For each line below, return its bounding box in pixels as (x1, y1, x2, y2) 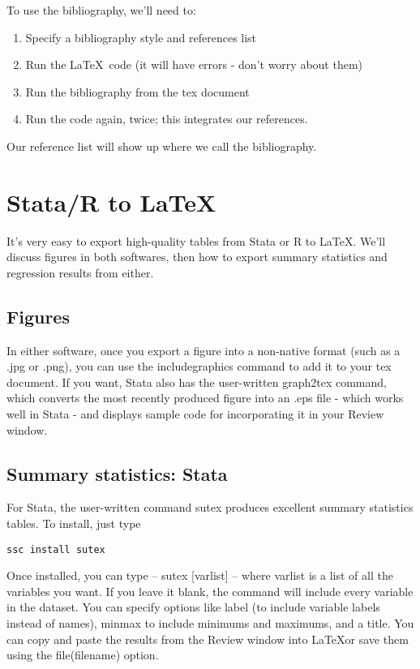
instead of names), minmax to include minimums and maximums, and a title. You (6, 615, 414, 632)
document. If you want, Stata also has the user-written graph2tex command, (6, 373, 387, 390)
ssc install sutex (6, 543, 105, 555)
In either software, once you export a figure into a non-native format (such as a (6, 341, 401, 358)
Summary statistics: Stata (6, 461, 228, 486)
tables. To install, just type (6, 515, 141, 532)
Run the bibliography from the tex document (25, 83, 250, 100)
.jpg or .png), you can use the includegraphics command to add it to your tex (6, 358, 392, 375)
